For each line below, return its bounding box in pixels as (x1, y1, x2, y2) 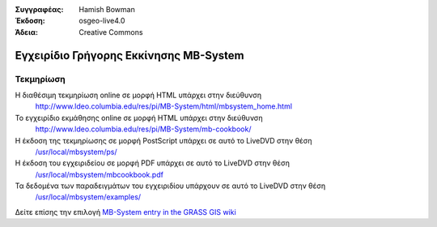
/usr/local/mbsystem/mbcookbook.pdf (35, 169, 163, 179)
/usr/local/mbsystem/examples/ (35, 192, 142, 202)
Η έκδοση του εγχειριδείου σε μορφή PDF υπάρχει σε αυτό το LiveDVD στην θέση (15, 158, 291, 168)
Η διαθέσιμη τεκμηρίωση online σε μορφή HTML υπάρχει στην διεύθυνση (15, 90, 262, 100)
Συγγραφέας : (15, 5, 64, 14)
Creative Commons (78, 27, 143, 36)
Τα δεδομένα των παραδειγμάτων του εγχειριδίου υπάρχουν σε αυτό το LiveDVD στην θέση (15, 181, 326, 191)
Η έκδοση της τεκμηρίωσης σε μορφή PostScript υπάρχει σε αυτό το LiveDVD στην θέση (15, 135, 312, 145)
